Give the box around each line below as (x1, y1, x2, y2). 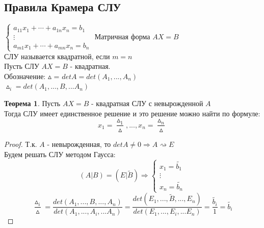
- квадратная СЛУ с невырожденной (91, 98, 203, 109)
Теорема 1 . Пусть (4, 98, 61, 109)
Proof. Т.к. (4, 139, 37, 149)
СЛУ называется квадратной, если (4, 50, 110, 61)
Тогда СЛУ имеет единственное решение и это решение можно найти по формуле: (4, 108, 260, 118)
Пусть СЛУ (4, 61, 39, 71)
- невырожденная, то (47, 139, 111, 149)
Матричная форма (94, 31, 150, 41)
